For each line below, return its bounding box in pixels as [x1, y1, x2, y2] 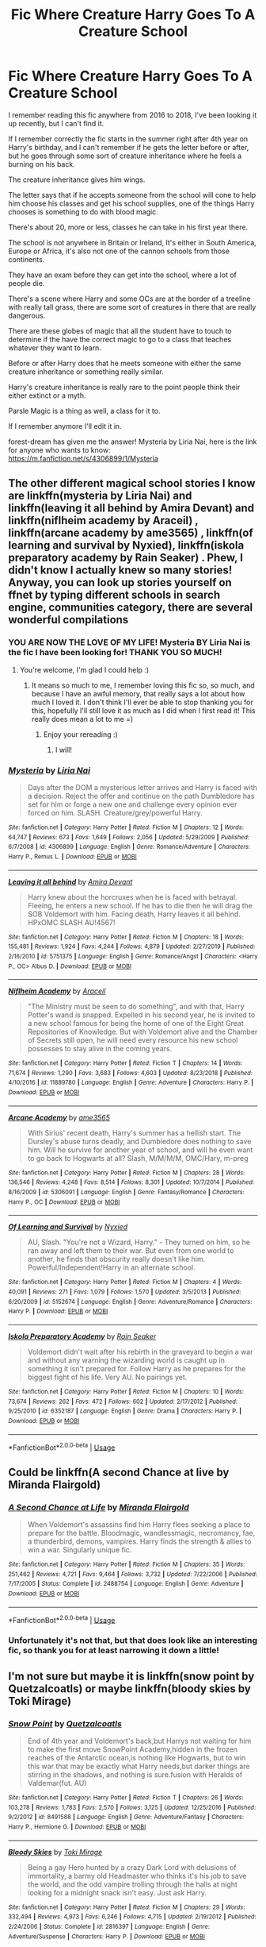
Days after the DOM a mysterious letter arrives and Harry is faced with [27, 782, 257, 792]
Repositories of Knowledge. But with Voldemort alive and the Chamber [27, 1027, 258, 1037]
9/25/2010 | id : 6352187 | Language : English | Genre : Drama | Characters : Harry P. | [8, 1407, 242, 1415]
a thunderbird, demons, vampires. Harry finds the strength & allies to [27, 1536, 252, 1546]
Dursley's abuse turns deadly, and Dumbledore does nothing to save [27, 1136, 252, 1146]
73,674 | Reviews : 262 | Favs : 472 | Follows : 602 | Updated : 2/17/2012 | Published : [8, 1398, 238, 1405]
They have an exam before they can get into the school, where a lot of [8, 270, 237, 280]
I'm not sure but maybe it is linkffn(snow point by [8, 1669, 255, 1683]
